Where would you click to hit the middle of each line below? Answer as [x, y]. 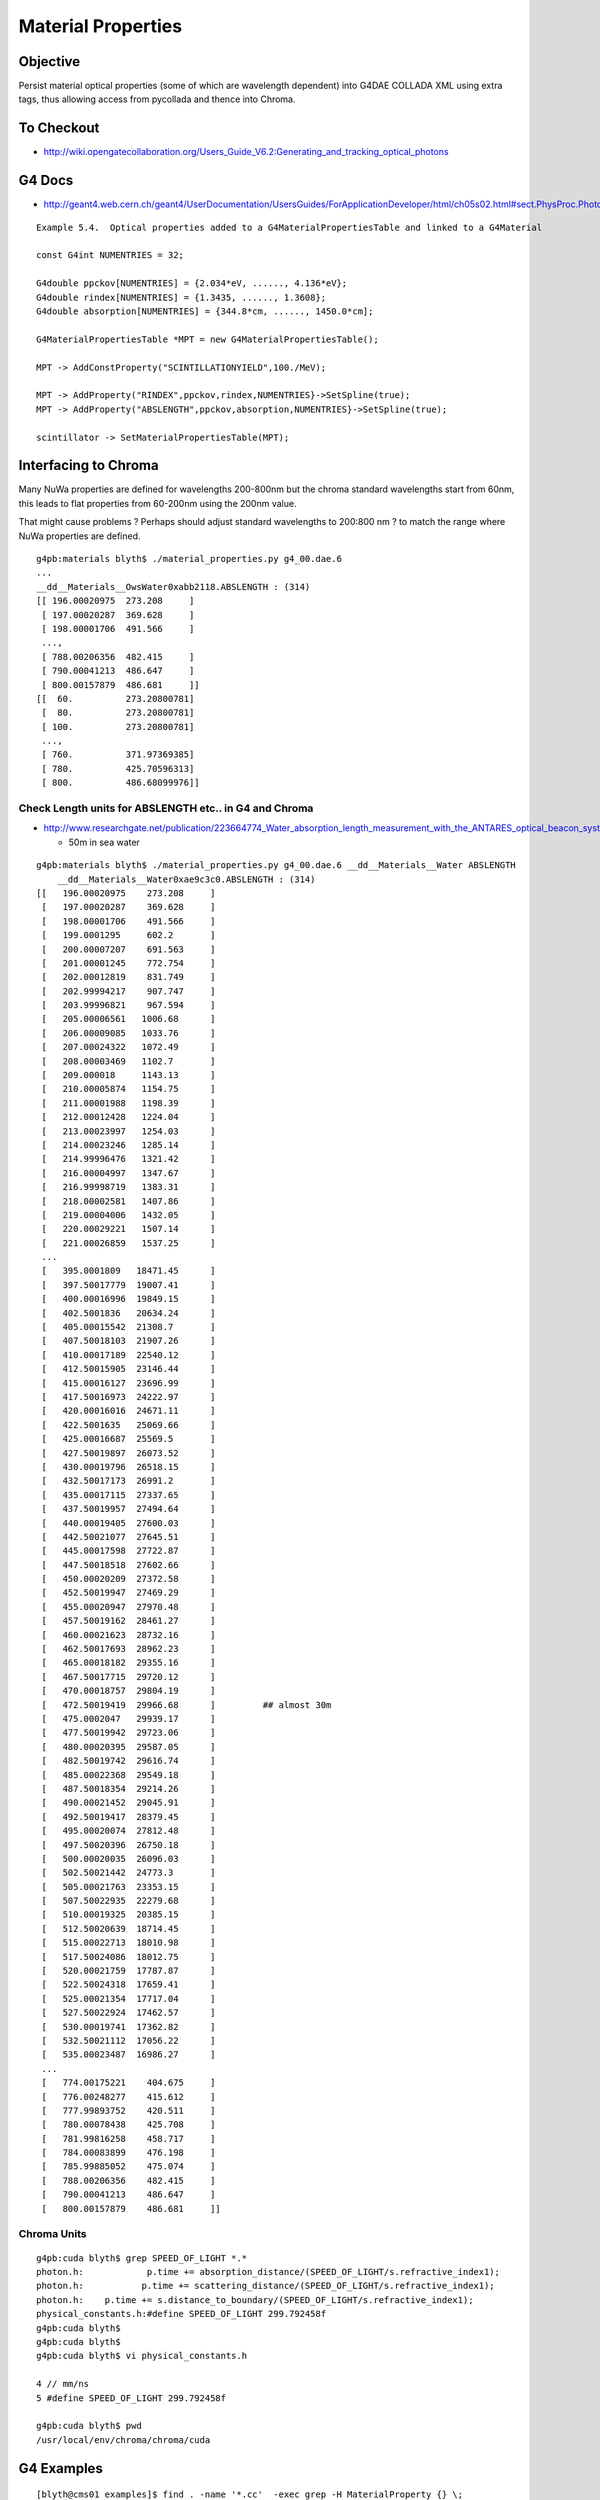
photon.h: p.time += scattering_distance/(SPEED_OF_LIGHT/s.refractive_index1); [265, 2286]
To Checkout [59, 128]
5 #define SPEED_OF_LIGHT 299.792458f [131, 2398]
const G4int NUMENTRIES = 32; [110, 255]
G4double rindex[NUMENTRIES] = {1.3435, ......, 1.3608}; [181, 297]
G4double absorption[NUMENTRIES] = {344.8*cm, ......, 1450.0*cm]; [205, 311]
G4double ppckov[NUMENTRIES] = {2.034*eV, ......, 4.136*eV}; [192, 283]
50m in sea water [104, 842]
